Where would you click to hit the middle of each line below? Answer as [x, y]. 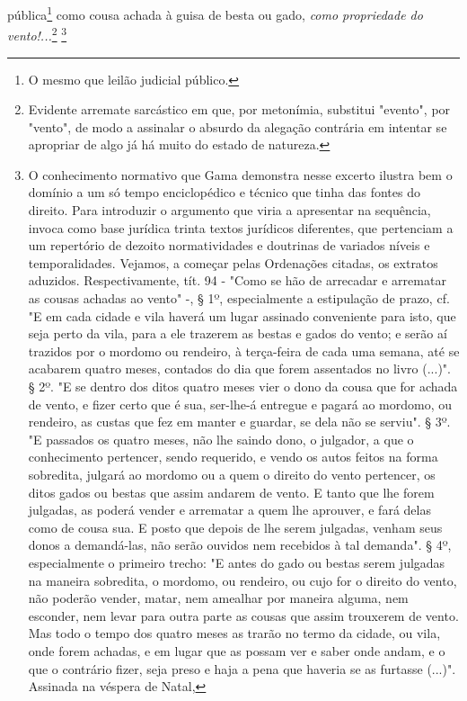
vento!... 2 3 [37, 34]
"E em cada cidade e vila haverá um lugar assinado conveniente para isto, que [242, 315]
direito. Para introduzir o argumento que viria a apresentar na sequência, [229, 210]
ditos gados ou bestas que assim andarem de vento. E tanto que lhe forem [231, 492]
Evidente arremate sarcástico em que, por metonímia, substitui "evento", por [239, 109]
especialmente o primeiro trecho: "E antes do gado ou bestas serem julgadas [237, 562]
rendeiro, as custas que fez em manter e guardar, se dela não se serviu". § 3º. [239, 422]
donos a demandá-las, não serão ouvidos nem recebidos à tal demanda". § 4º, [240, 545]
